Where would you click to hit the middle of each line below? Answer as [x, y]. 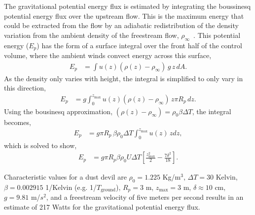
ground [108, 190]
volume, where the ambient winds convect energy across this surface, [108, 55]
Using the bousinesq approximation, [58, 111]
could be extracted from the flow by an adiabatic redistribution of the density [121, 25]
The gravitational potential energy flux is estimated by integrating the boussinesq [127, 6]
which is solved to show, [40, 145]
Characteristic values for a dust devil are [65, 177]
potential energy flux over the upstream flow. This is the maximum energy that [124, 15]
